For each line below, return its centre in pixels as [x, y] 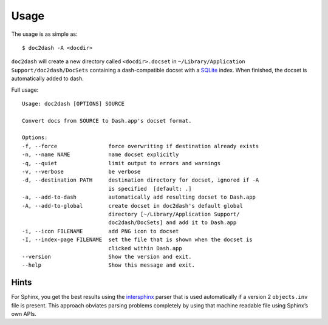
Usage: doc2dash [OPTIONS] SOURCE [73, 104]
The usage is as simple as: [44, 34]
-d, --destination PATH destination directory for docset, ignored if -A [141, 180]
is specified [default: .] [150, 189]
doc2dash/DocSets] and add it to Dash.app [173, 223]
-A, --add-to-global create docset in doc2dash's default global [132, 206]
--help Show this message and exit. [109, 265]
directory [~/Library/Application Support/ [174, 214]
